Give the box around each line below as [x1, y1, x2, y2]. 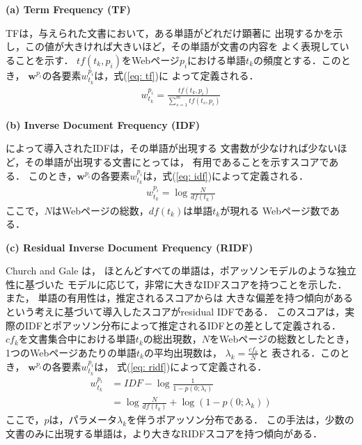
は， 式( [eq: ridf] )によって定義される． [94, 359, 267, 373]
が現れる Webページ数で [220, 203, 330, 217]
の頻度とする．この [253, 52, 341, 67]
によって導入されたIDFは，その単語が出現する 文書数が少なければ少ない [6, 141, 338, 155]
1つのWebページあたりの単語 [6, 345, 136, 359]
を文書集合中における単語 [18, 331, 136, 346]
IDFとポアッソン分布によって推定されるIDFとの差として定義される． [24, 318, 342, 332]
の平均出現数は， [143, 345, 222, 359]
